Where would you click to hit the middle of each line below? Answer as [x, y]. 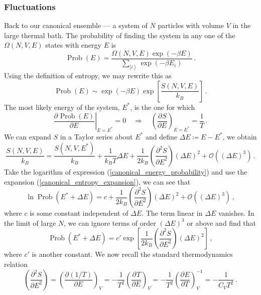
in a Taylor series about [96, 136]
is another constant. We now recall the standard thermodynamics [132, 254]
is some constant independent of [79, 213]
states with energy [73, 45]
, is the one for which [163, 107]
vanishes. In [236, 213]
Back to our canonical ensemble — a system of [76, 25]
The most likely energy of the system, [62, 107]
